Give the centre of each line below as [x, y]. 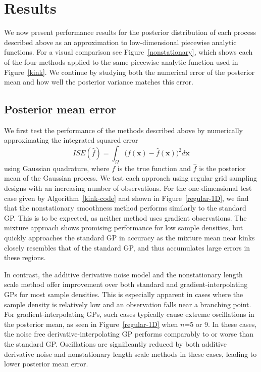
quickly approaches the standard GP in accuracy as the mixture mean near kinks [129, 238]
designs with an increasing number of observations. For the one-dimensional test [128, 188]
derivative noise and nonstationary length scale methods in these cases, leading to [130, 354]
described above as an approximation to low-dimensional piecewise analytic [120, 42]
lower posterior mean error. [46, 364]
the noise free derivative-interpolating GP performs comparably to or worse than [129, 334]
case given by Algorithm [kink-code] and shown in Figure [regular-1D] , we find [126, 198]
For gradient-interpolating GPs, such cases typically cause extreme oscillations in [129, 314]
